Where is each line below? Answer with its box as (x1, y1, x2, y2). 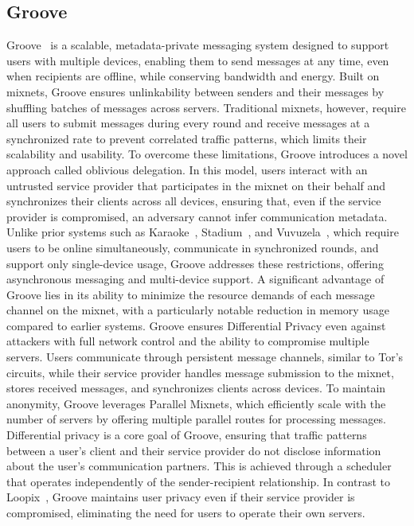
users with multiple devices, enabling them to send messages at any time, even (6, 52, 389, 68)
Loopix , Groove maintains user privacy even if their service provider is (6, 489, 355, 505)
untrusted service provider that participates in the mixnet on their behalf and (6, 177, 386, 193)
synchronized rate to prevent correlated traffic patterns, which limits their (6, 130, 367, 146)
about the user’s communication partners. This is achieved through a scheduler (6, 458, 392, 474)
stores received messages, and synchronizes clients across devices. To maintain (6, 380, 386, 396)
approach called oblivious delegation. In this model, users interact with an (6, 161, 368, 177)
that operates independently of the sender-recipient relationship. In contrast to (6, 473, 390, 489)
